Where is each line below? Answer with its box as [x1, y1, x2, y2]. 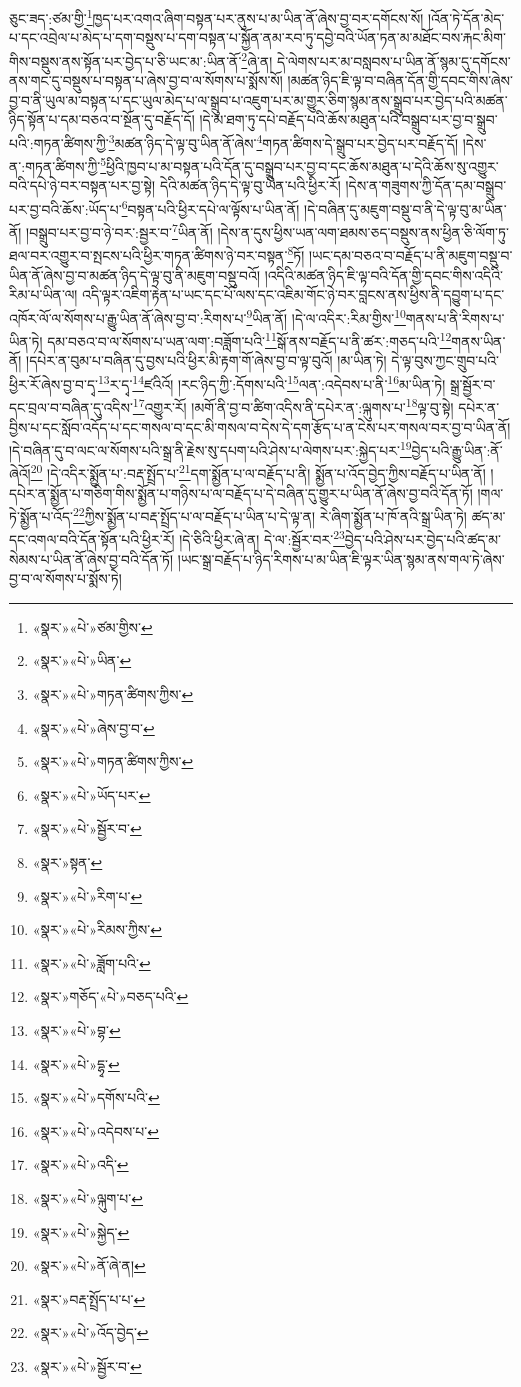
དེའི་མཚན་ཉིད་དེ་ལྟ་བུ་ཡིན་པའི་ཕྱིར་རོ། [159, 175, 341, 196]
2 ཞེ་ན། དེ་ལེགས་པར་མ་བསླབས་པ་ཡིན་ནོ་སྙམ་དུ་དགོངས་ [241, 47, 511, 71]
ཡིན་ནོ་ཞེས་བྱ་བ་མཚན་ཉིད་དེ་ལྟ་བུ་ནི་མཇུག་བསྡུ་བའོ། [9, 264, 261, 285]
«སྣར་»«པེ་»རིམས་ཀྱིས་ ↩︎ [32, 919, 162, 940]
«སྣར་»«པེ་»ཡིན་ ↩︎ [32, 650, 132, 671]
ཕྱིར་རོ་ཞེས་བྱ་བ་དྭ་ [9, 373, 98, 394]
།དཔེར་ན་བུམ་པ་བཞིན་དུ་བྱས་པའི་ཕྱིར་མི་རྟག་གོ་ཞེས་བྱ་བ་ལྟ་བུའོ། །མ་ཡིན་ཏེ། [26, 350, 387, 371]
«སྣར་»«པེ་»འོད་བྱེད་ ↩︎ [32, 1322, 149, 1343]
